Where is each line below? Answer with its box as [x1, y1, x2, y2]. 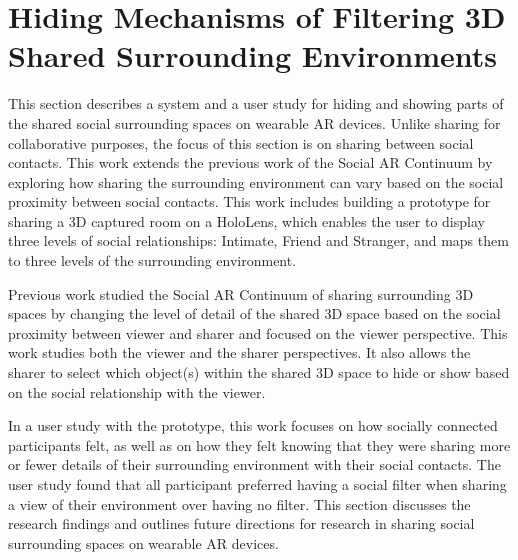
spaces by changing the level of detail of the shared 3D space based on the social [8, 303, 501, 324]
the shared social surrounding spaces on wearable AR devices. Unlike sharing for [8, 112, 501, 133]
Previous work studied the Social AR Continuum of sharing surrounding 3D [8, 283, 474, 304]
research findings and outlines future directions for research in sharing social [8, 513, 475, 534]
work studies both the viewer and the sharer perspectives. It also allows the [8, 342, 471, 363]
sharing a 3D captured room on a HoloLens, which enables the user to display [8, 210, 485, 231]
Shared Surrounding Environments [8, 35, 497, 76]
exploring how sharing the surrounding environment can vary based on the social [8, 171, 504, 192]
